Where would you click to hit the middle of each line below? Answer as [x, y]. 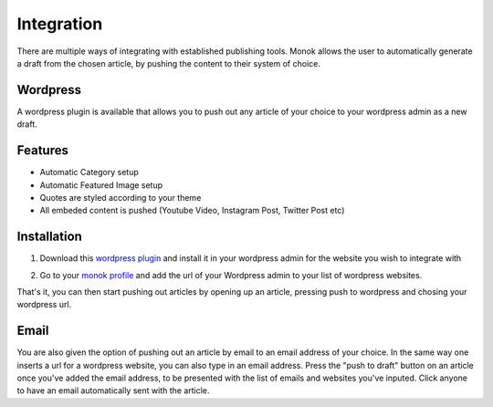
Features [42, 151]
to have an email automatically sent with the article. [113, 391]
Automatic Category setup [89, 172]
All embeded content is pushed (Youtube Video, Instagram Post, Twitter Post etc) [192, 211]
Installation [49, 237]
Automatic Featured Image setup [101, 185]
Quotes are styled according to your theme [121, 197]
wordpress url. [44, 305]
